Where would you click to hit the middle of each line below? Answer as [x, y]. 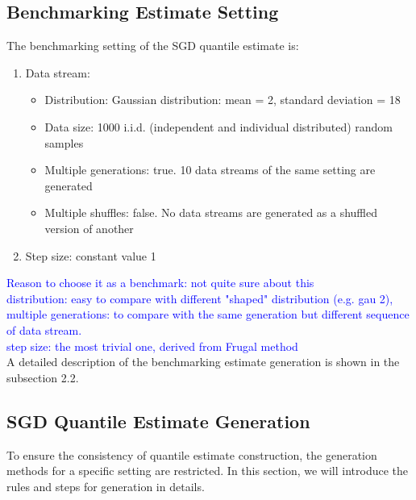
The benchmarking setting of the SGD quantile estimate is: [153, 46]
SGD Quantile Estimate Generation [158, 421]
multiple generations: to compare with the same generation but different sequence [208, 314]
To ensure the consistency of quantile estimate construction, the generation [192, 454]
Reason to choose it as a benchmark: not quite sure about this [160, 283]
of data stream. [44, 329]
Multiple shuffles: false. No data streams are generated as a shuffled [211, 212]
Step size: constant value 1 [91, 255]
